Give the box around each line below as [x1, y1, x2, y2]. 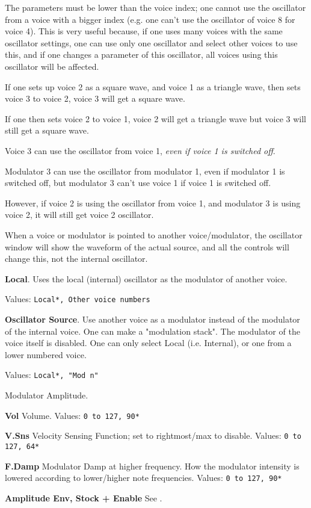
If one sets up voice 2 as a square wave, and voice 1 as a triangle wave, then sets [5, 80, 301, 93]
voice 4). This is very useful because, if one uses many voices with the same [5, 25, 283, 37]
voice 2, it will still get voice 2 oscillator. [5, 208, 154, 221]
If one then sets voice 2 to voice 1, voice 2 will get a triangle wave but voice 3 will [5, 112, 306, 125]
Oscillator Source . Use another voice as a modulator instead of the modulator [5, 312, 300, 325]
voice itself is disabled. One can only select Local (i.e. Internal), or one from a [5, 336, 292, 349]
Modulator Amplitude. [5, 388, 88, 401]
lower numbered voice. [5, 348, 87, 361]
